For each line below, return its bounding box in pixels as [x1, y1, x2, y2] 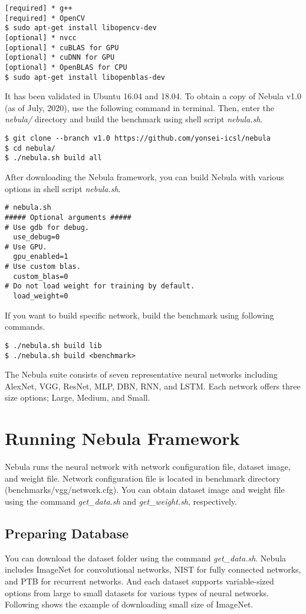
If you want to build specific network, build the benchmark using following [5, 308, 274, 321]
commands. [5, 320, 45, 333]
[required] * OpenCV [5, 14, 85, 22]
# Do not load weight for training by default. [5, 282, 195, 291]
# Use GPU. [5, 242, 47, 251]
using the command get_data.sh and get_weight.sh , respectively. [5, 495, 237, 507]
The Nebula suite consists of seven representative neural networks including [5, 368, 278, 381]
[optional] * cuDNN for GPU [5, 53, 115, 62]
